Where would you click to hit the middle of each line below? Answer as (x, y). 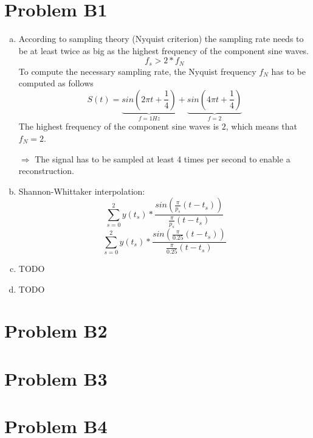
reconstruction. (46, 171)
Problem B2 (56, 331)
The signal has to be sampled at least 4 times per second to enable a (163, 158)
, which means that (261, 126)
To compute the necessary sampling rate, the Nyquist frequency (137, 71)
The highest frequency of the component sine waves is (119, 126)
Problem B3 (56, 378)
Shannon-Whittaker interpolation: (82, 191)
